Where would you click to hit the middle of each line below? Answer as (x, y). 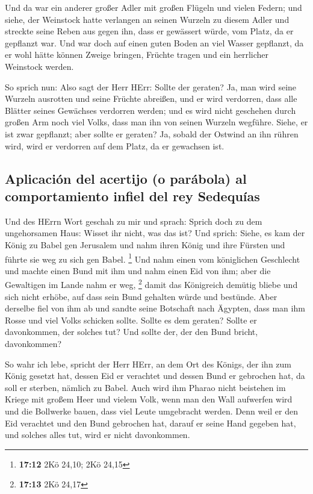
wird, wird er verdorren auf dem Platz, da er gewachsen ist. (115, 145)
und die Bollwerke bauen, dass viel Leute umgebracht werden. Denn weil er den (151, 411)
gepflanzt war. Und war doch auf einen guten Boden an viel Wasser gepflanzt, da (154, 42)
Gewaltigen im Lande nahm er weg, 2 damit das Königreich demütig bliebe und (151, 283)
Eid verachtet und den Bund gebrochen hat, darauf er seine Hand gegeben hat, (150, 423)
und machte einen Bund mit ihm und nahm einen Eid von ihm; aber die (138, 270)
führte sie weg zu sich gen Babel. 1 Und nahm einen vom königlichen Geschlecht (153, 258)
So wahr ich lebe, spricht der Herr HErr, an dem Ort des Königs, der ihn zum (148, 364)
